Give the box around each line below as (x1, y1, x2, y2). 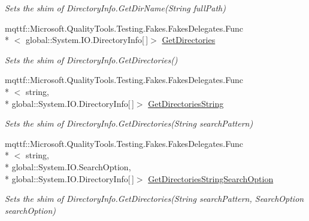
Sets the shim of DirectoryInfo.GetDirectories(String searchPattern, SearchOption (5, 192, 304, 205)
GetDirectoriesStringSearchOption (148, 172, 274, 185)
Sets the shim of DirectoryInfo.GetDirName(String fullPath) (5, 2, 226, 14)
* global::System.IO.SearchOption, (5, 160, 131, 173)
